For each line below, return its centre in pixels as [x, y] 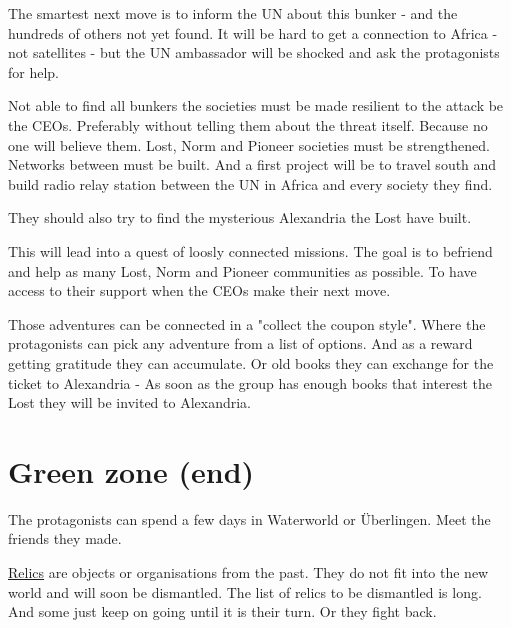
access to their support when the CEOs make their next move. [199, 290]
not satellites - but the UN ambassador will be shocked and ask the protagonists [254, 52]
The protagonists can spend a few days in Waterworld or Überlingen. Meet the [249, 518]
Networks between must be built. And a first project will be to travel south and [252, 164]
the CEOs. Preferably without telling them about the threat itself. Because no [248, 124]
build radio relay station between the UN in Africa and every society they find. [250, 183]
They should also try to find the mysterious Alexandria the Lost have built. [240, 217]
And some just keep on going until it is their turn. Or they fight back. [222, 611]
